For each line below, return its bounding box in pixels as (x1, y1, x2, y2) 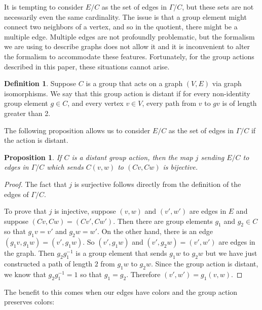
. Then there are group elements (113, 215, 213, 226)
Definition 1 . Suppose (4, 78, 77, 89)
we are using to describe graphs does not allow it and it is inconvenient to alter (4, 41, 250, 52)
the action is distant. (4, 135, 68, 145)
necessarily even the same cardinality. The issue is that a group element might (4, 11, 247, 22)
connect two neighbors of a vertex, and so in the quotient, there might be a (4, 21, 238, 32)
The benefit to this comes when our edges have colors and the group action (4, 286, 238, 297)
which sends (47, 162, 84, 172)
